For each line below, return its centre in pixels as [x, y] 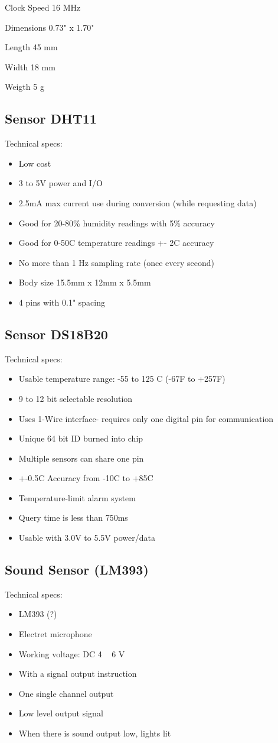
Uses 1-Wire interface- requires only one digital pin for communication [146, 418]
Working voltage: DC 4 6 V [72, 653]
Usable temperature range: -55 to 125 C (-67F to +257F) [122, 379]
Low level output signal [61, 713]
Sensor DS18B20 [56, 334]
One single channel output [66, 693]
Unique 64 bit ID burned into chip [81, 438]
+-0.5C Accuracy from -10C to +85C [86, 478]
